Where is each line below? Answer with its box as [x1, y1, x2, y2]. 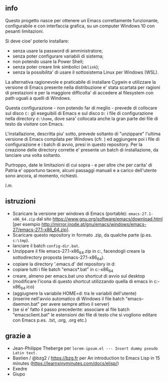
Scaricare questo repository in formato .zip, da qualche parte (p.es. [12, 232, 152, 238]
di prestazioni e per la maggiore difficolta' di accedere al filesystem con [5, 89, 154, 95]
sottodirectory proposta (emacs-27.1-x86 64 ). [12, 254, 105, 262]
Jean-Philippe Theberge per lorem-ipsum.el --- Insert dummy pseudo [12, 345, 158, 351]
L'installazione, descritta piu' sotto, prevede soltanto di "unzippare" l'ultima [5, 131, 161, 137]
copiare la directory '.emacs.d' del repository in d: [12, 261, 116, 267]
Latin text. [12, 350, 38, 355]
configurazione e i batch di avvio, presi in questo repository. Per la [5, 141, 143, 147]
